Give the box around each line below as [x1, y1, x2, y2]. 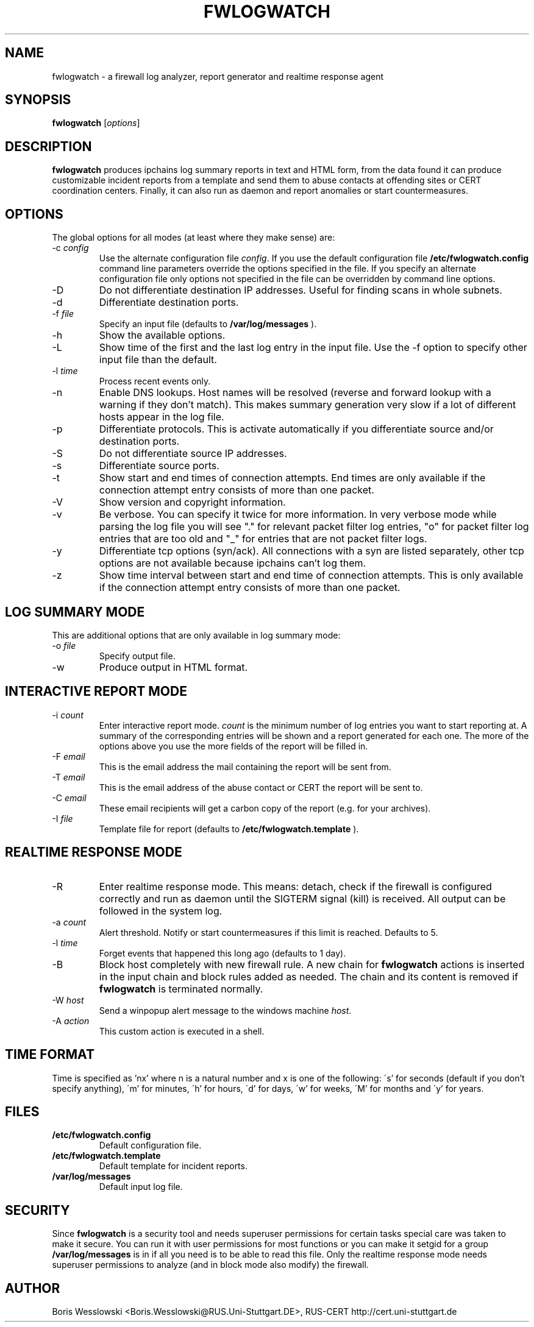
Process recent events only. [99, 376, 211, 387]
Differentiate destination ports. [99, 296, 239, 309]
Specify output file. [99, 650, 176, 661]
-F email [52, 751, 85, 762]
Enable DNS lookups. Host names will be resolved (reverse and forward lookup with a [99, 386, 491, 399]
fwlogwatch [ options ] [52, 118, 140, 129]
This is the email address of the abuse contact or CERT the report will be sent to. [99, 782, 423, 793]
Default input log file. [99, 1181, 183, 1192]
